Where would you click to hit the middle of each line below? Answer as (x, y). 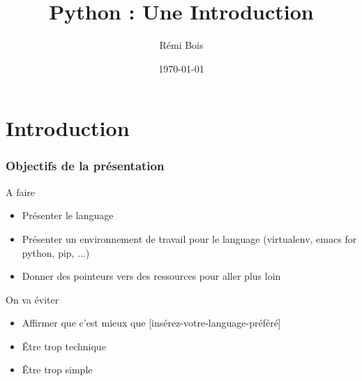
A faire (21, 192)
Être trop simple (57, 369)
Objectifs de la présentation (85, 166)
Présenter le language (68, 215)
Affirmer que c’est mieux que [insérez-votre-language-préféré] (151, 323)
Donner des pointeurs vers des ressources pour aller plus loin (151, 276)
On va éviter (32, 299)
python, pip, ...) (56, 252)
